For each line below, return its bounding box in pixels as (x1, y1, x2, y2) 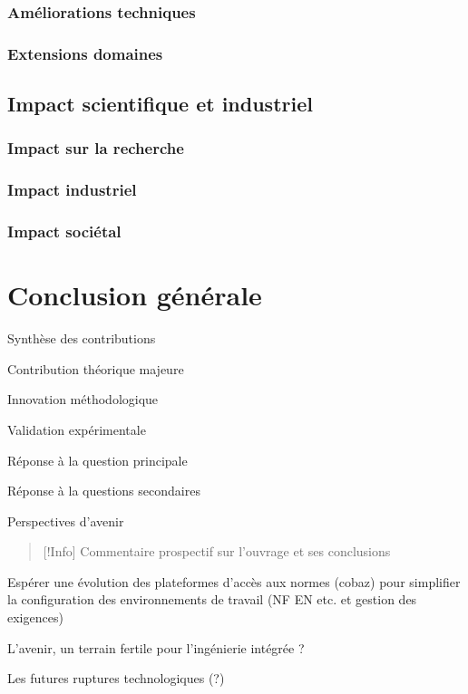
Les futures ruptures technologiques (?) (7, 669, 225, 688)
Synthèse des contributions (7, 329, 156, 348)
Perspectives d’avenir (7, 511, 124, 530)
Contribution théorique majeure (7, 359, 184, 378)
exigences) (7, 608, 63, 627)
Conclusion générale (7, 276, 262, 313)
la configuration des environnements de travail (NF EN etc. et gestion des (7, 590, 417, 609)
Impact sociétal (7, 220, 122, 243)
